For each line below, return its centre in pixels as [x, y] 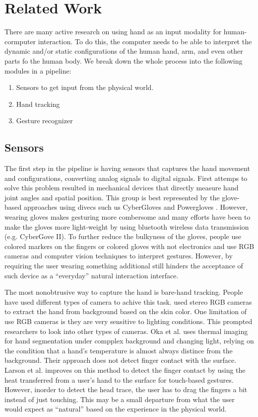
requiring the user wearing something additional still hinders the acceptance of [124, 266]
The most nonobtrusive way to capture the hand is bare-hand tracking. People [124, 292]
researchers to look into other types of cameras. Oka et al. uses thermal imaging [126, 331]
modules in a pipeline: [38, 70]
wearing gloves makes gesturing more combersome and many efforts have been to [128, 217]
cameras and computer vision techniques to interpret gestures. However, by [119, 256]
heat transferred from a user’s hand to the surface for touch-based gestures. [119, 379]
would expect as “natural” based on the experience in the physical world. [116, 409]
